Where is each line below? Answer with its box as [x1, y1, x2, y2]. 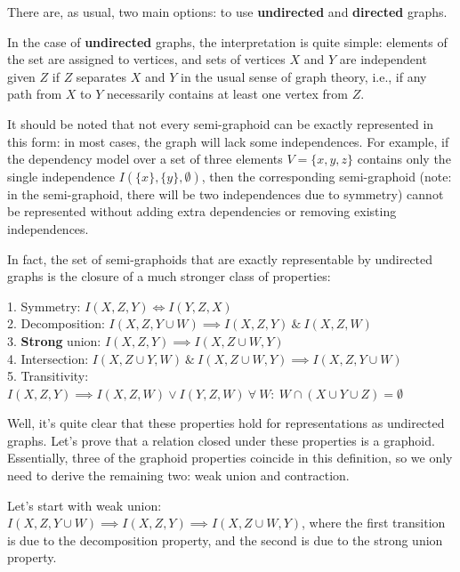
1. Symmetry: [7, 296, 81, 315]
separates [76, 67, 127, 85]
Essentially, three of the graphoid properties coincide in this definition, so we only [7, 448, 453, 467]
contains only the [357, 149, 451, 168]
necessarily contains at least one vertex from [106, 85, 349, 103]
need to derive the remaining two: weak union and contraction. [7, 466, 350, 485]
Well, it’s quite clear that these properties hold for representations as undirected [7, 414, 445, 432]
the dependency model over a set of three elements [7, 149, 283, 168]
